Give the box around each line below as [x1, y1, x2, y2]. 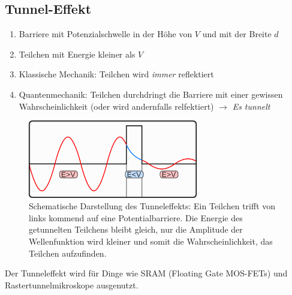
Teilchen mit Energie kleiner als [19, 47, 136, 60]
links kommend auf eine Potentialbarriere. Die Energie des [29, 211, 243, 224]
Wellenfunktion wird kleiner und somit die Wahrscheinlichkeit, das [29, 234, 273, 247]
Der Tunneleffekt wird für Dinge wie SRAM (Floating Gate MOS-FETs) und [5, 267, 288, 279]
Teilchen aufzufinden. [29, 246, 107, 259]
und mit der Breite [202, 28, 272, 40]
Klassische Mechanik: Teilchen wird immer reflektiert [19, 68, 214, 80]
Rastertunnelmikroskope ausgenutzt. [5, 278, 139, 291]
